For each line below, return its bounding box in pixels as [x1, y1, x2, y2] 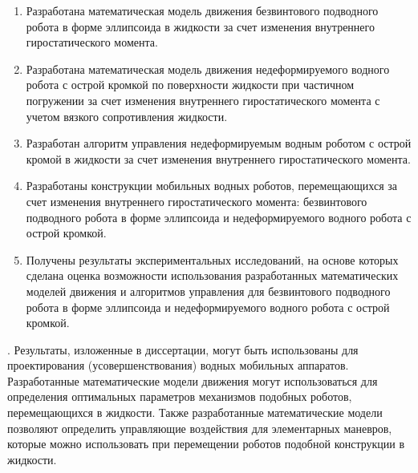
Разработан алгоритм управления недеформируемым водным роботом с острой [26, 135, 412, 152]
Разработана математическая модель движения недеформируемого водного [26, 60, 390, 77]
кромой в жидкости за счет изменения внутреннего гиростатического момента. [26, 150, 411, 167]
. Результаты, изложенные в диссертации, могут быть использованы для [7, 341, 359, 358]
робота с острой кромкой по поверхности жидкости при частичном [26, 76, 355, 93]
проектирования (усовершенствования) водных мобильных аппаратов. [7, 357, 349, 374]
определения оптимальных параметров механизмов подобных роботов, [7, 388, 352, 405]
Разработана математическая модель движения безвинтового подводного [26, 2, 379, 18]
